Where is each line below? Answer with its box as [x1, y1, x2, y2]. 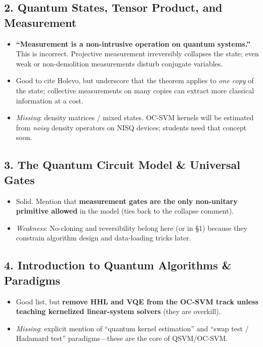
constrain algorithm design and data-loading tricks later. [16, 232, 191, 243]
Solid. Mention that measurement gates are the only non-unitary [16, 195, 238, 206]
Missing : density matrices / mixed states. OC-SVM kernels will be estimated [16, 112, 254, 123]
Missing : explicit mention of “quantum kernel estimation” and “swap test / [16, 323, 249, 333]
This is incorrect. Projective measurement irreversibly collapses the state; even [16, 48, 259, 59]
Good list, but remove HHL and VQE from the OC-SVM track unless [16, 296, 258, 306]
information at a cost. [16, 95, 83, 106]
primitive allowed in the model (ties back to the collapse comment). [16, 205, 234, 216]
